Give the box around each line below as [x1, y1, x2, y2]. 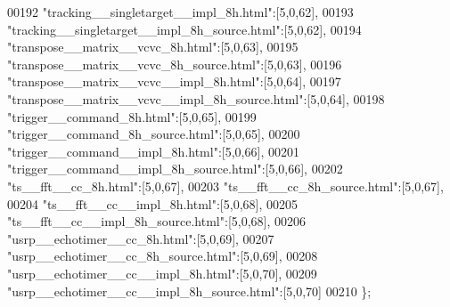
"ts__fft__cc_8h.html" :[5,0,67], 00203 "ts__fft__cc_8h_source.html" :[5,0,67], [7, 176, 444, 195]
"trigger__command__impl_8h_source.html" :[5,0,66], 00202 [7, 159, 343, 178]
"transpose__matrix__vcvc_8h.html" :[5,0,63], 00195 [7, 37, 299, 56]
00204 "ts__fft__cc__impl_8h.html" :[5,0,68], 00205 [7, 194, 298, 213]
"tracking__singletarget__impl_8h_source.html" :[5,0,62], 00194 [7, 20, 362, 38]
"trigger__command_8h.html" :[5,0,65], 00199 [7, 107, 257, 125]
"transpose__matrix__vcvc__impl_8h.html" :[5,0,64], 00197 [7, 72, 341, 91]
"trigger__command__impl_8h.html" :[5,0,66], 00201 [7, 141, 299, 160]
